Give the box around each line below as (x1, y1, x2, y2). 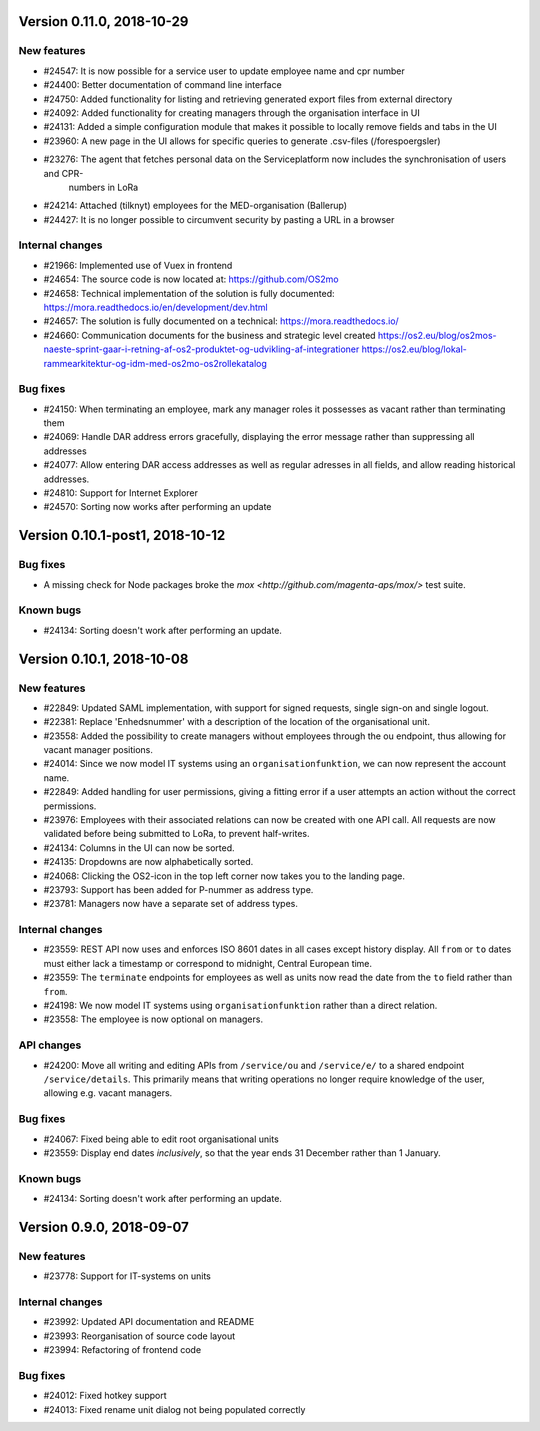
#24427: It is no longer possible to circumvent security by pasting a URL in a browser (43, 213, 395, 225)
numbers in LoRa (68, 181, 139, 193)
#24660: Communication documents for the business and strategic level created (43, 329, 376, 341)
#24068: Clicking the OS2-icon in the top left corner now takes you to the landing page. (43, 870, 405, 882)
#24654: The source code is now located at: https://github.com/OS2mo (43, 273, 339, 285)
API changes (18, 1038, 82, 1052)
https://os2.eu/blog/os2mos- (377, 329, 497, 341)
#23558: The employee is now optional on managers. (43, 1013, 264, 1025)
